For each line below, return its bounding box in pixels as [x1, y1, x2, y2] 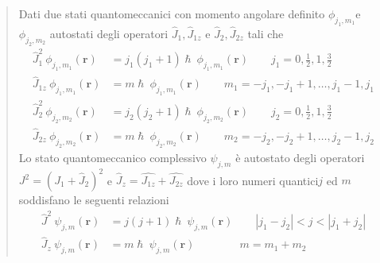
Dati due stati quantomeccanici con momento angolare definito [18, 6, 325, 21]
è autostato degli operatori [235, 149, 365, 165]
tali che [247, 25, 284, 41]
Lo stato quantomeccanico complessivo [18, 149, 207, 165]
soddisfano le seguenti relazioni [18, 191, 169, 208]
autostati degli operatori [49, 25, 169, 41]
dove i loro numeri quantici [187, 172, 319, 188]
